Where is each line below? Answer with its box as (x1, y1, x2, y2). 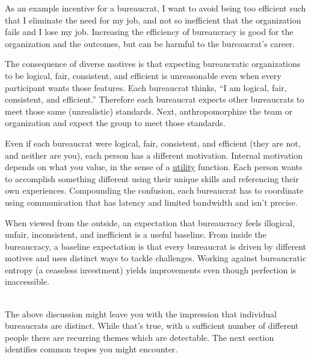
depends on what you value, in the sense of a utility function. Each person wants (5, 160, 303, 173)
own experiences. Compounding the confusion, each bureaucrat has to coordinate (5, 184, 304, 197)
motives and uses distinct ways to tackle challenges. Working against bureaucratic (5, 252, 307, 264)
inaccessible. (5, 275, 50, 288)
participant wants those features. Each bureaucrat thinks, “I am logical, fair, (5, 81, 287, 94)
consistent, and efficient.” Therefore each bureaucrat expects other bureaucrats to (5, 93, 304, 106)
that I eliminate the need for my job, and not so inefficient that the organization (5, 13, 301, 26)
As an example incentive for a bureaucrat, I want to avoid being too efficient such (5, 2, 306, 14)
